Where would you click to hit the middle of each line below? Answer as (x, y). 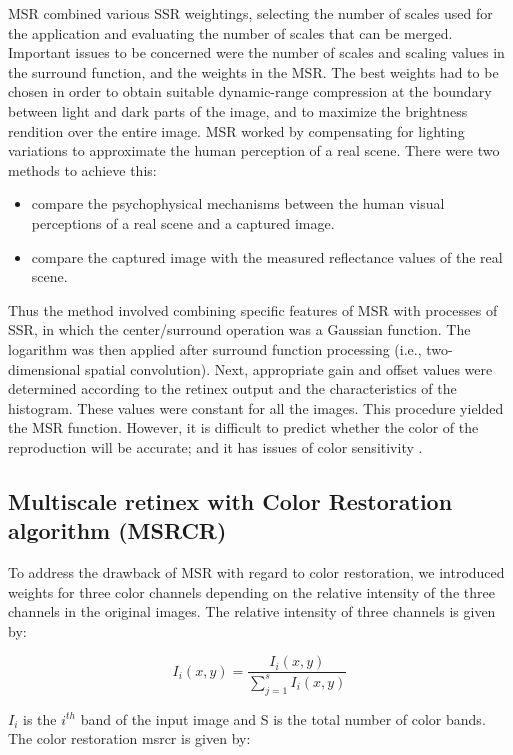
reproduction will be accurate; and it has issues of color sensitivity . (215, 446)
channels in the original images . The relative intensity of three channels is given (252, 611)
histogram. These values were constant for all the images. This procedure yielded (256, 407)
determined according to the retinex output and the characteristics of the (232, 388)
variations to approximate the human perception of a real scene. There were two (254, 150)
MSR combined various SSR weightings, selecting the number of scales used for (250, 13)
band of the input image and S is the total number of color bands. (283, 718)
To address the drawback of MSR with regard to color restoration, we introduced (256, 572)
